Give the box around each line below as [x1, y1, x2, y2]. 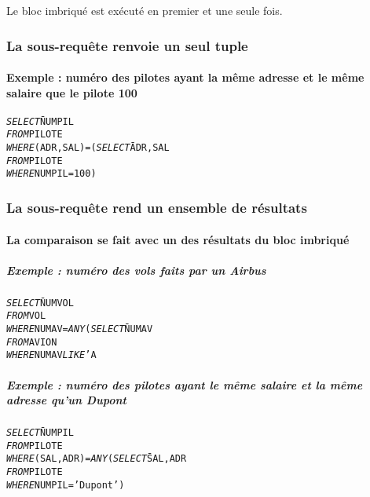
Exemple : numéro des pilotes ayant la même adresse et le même [6, 69, 365, 86]
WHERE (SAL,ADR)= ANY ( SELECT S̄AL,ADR [6, 453, 187, 465]
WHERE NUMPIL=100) [6, 168, 97, 180]
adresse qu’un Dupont [6, 392, 126, 408]
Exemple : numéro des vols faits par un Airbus [6, 261, 266, 278]
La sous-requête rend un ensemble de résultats [6, 198, 307, 217]
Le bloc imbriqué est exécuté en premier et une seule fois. [6, 2, 283, 18]
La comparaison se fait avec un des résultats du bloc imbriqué [6, 231, 350, 247]
